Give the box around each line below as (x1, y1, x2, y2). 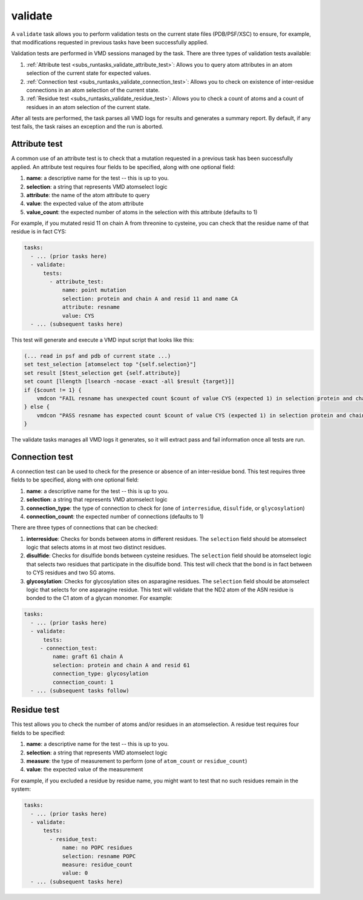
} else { (24, 403, 50, 411)
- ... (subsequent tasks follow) (30, 687, 129, 694)
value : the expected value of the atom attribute (26, 200, 144, 207)
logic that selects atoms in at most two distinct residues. (26, 543, 166, 551)
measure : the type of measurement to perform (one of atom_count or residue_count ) (26, 757, 247, 764)
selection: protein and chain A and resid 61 (52, 662, 190, 668)
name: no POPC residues (62, 844, 133, 851)
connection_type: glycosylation (52, 670, 149, 677)
